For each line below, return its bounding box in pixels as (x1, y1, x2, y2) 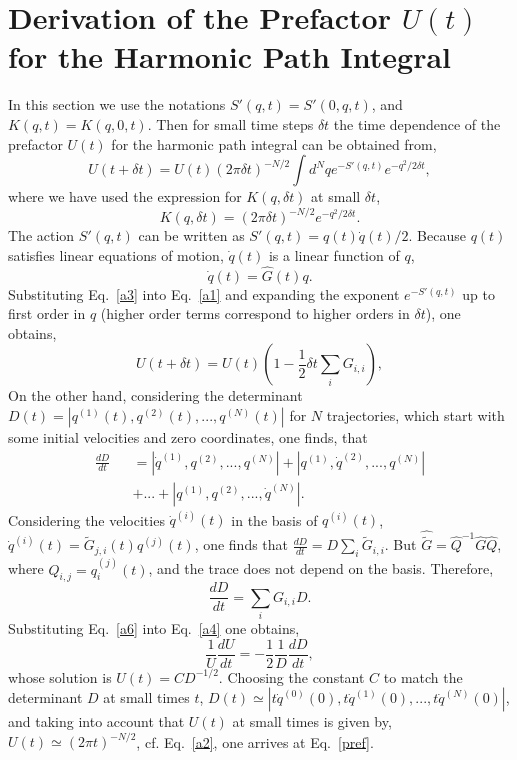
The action (8, 225, 75, 246)
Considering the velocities (8, 509, 165, 530)
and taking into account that (8, 711, 185, 732)
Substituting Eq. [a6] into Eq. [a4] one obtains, (8, 618, 300, 639)
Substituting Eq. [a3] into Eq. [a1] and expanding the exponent (8, 283, 400, 304)
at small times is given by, (232, 711, 392, 732)
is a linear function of (268, 244, 400, 265)
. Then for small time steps (147, 113, 314, 134)
